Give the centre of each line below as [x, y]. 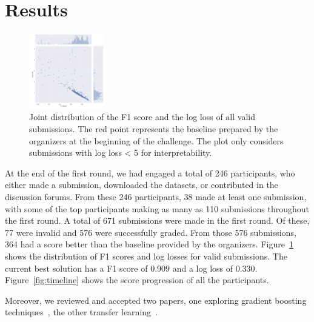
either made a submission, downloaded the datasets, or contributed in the [142, 185]
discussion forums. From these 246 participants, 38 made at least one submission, [156, 196]
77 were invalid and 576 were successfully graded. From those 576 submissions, [151, 232]
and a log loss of [203, 268]
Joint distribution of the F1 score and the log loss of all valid [142, 117]
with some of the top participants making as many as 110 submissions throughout [157, 208]
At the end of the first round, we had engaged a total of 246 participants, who [150, 173]
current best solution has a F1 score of [76, 268]
